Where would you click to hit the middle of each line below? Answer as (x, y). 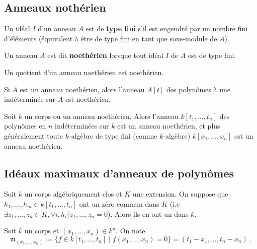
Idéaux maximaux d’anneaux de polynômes (119, 173)
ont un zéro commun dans (119, 203)
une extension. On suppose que (180, 194)
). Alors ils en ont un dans (148, 213)
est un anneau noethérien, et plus (169, 126)
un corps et (42, 231)
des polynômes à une (198, 89)
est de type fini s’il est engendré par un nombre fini (167, 28)
